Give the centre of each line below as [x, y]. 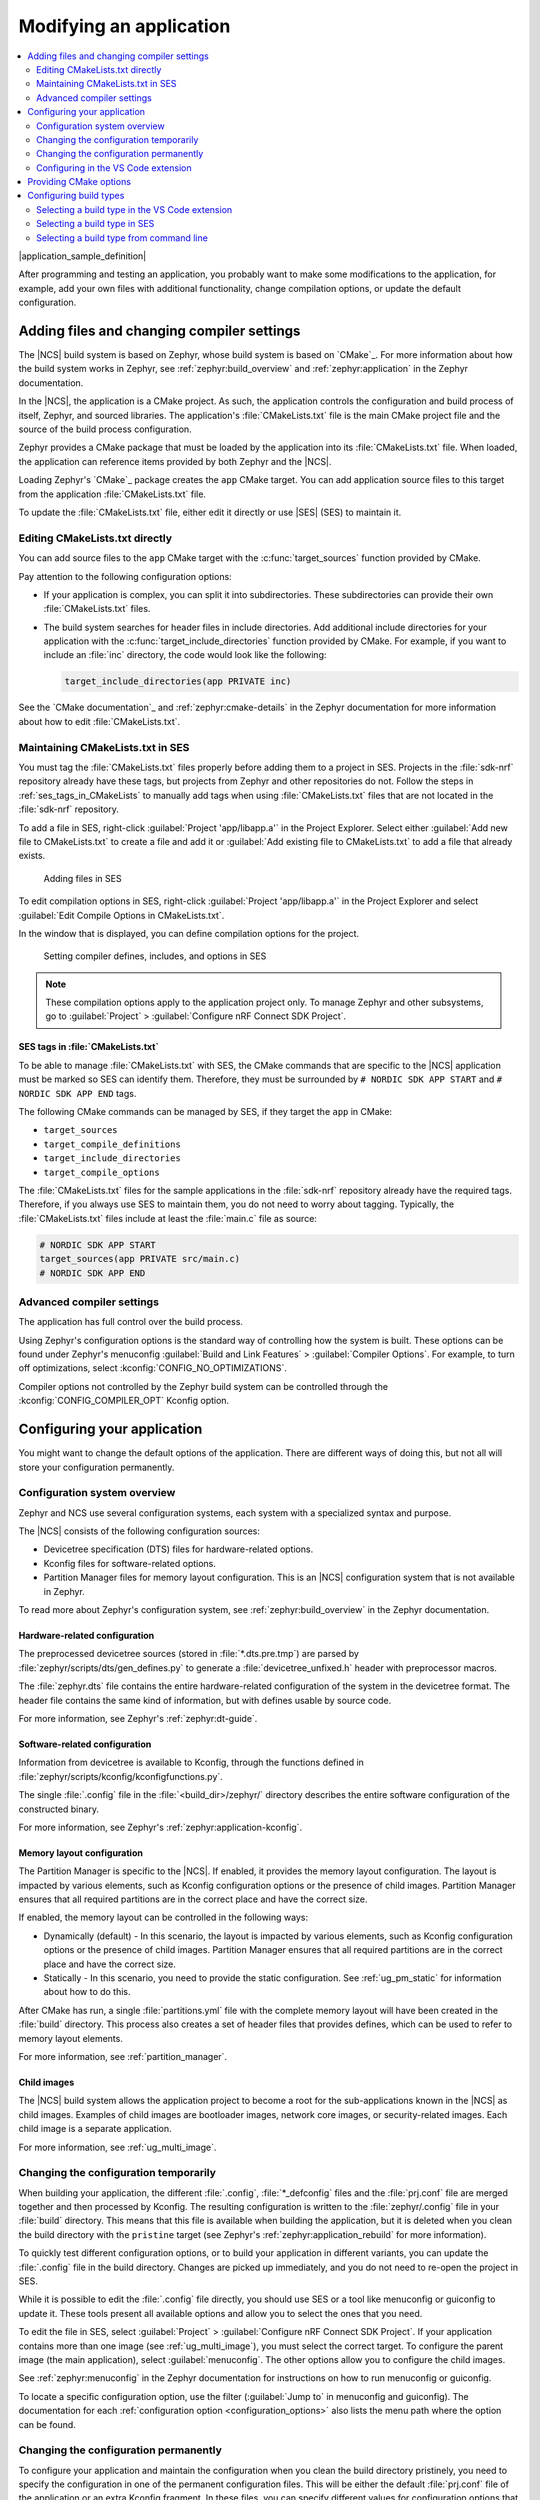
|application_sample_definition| [82, 256]
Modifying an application [124, 26]
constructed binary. [59, 1809]
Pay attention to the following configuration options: [125, 576]
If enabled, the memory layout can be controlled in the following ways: [163, 1917]
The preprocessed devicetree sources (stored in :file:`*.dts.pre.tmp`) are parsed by [189, 1654]
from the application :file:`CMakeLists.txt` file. [112, 494]
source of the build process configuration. [105, 429]
